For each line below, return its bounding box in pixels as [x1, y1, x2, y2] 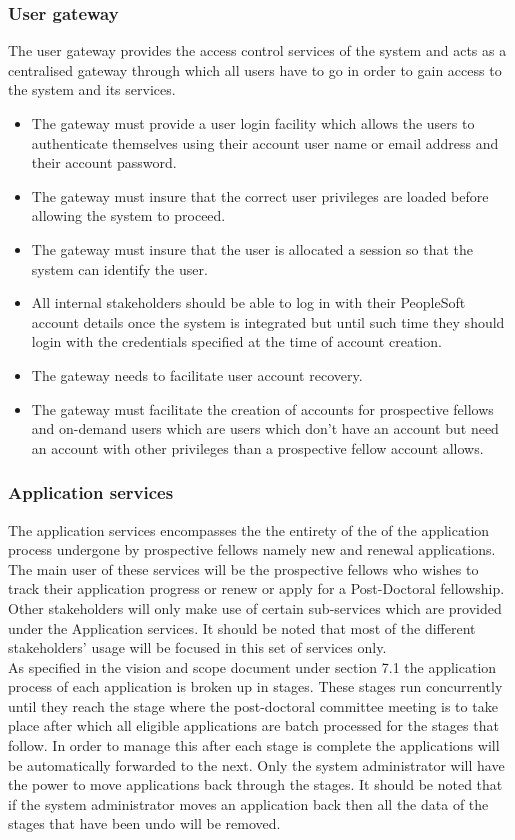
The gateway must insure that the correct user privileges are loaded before [31, 185, 489, 206]
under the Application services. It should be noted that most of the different [8, 617, 476, 638]
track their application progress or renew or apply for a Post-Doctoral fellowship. [8, 578, 505, 599]
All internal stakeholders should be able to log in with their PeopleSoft [31, 292, 466, 313]
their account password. [31, 152, 177, 173]
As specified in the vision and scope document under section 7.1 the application [8, 656, 497, 677]
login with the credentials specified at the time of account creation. [31, 331, 442, 352]
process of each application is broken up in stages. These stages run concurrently [8, 676, 503, 697]
